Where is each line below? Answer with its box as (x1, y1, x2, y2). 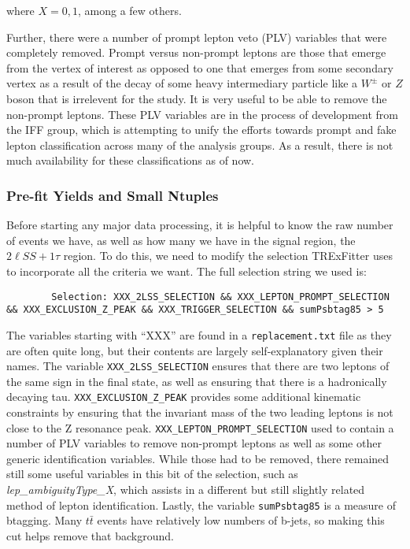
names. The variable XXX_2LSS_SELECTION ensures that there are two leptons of (6, 358, 390, 374)
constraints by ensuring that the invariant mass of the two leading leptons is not (6, 404, 393, 420)
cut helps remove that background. (6, 527, 174, 543)
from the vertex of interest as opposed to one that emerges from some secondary (6, 59, 393, 76)
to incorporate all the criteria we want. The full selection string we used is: (6, 262, 367, 279)
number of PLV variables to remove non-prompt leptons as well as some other (6, 435, 382, 451)
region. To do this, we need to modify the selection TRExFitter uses (63, 247, 393, 264)
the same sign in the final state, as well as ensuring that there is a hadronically (6, 373, 387, 389)
